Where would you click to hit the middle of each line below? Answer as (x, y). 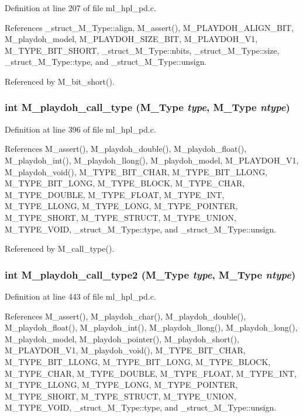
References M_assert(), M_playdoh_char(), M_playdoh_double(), (125, 316)
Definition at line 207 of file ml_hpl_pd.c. (80, 8)
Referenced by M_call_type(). (60, 249)
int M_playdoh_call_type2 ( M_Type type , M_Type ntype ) (150, 274)
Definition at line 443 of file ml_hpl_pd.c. (80, 296)
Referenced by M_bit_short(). (60, 81)
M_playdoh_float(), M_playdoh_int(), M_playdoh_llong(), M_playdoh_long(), (151, 327)
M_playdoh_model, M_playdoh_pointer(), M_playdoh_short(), (122, 338)
